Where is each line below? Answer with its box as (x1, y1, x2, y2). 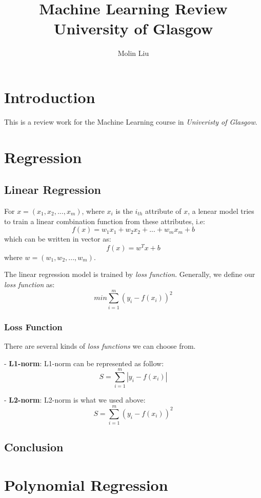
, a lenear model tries (188, 206, 254, 216)
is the (115, 206, 133, 216)
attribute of (145, 206, 182, 216)
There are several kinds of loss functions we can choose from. (4, 341, 196, 351)
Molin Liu (117, 48, 149, 58)
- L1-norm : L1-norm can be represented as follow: (4, 357, 164, 368)
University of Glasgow (53, 18, 213, 39)
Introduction (4, 86, 95, 107)
